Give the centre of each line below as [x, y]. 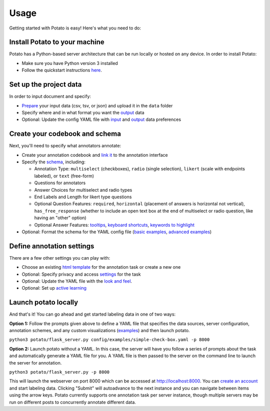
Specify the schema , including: [54, 162]
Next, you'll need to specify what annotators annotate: [65, 146]
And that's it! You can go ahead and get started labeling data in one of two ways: [92, 314]
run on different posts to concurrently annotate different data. [72, 402]
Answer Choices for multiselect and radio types [83, 190]
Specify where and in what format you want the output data [83, 112]
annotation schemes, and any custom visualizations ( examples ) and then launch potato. [99, 331]
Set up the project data [45, 85]
